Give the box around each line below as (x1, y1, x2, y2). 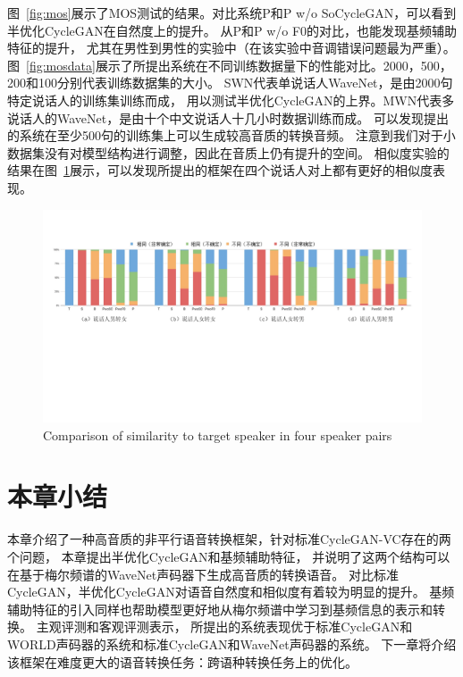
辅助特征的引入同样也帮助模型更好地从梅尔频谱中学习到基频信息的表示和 (7, 599, 433, 618)
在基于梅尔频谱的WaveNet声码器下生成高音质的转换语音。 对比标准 (7, 564, 399, 583)
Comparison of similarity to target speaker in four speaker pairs (43, 425, 392, 444)
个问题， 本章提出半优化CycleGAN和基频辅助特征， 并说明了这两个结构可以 (7, 547, 450, 565)
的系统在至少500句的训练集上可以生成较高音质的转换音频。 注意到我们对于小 (7, 126, 456, 145)
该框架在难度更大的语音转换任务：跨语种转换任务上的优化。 (7, 652, 358, 671)
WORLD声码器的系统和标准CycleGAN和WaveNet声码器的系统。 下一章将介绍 (7, 634, 457, 653)
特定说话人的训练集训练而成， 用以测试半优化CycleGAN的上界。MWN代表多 (7, 90, 455, 109)
